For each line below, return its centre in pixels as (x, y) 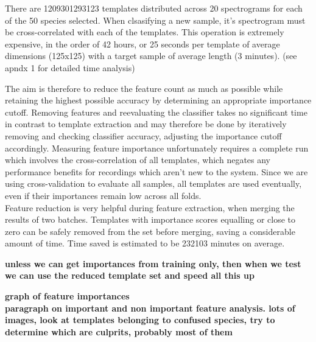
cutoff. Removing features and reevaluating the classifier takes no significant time (156, 112)
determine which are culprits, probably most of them (119, 331)
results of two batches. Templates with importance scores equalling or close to (150, 219)
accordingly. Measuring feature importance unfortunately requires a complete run (157, 148)
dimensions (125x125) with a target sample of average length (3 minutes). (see (151, 56)
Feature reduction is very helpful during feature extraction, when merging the (150, 207)
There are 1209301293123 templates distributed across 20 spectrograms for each (154, 8)
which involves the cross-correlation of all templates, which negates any (138, 160)
